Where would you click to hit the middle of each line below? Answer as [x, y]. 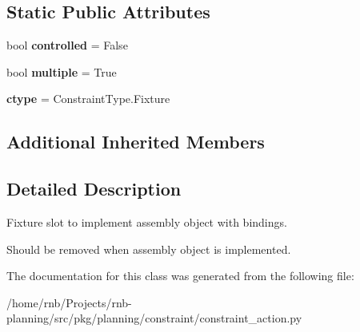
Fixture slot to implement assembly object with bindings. [147, 221]
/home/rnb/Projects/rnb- [69, 302]
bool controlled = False [67, 45]
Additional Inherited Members [136, 142]
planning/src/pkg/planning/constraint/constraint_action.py [154, 318]
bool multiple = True [62, 71]
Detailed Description [94, 189]
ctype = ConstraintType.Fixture [88, 99]
